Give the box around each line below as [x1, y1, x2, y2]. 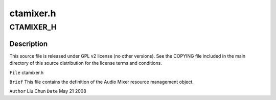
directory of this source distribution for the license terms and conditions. [9, 60, 162, 66]
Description [9, 39, 48, 48]
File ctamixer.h [9, 69, 44, 76]
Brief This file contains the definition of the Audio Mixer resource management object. [9, 79, 194, 85]
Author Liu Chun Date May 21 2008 [9, 88, 86, 94]
